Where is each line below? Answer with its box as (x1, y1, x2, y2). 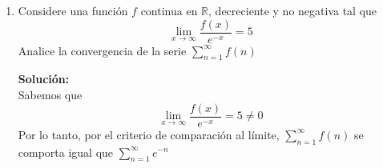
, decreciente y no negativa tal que (208, 2, 377, 18)
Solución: (18, 70, 70, 87)
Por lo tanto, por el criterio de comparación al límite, (18, 126, 280, 142)
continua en (140, 2, 198, 18)
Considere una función (18, 2, 128, 18)
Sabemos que (18, 86, 83, 103)
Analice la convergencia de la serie (18, 42, 187, 58)
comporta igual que (18, 143, 114, 160)
